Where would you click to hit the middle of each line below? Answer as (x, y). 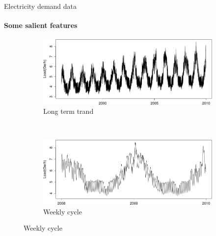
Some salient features (41, 25)
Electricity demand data (40, 6)
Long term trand (68, 111)
